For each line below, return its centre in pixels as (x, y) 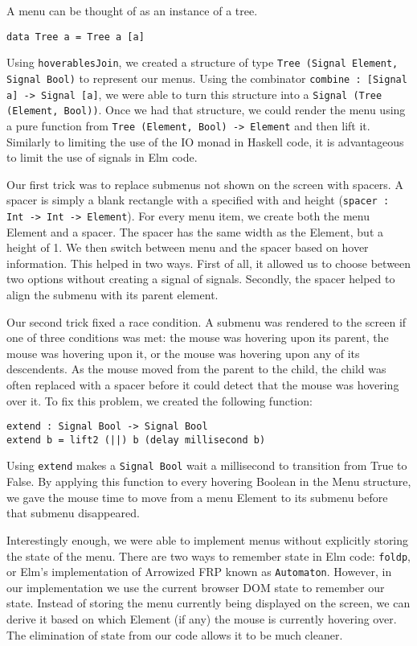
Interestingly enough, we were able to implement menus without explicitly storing (208, 539)
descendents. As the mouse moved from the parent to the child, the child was (196, 369)
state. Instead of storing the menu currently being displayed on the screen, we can (208, 603)
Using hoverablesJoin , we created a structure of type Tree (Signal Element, (202, 62)
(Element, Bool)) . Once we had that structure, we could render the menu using (206, 110)
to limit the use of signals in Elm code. (102, 157)
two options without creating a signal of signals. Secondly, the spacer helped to (201, 279)
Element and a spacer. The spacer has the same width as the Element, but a (195, 231)
